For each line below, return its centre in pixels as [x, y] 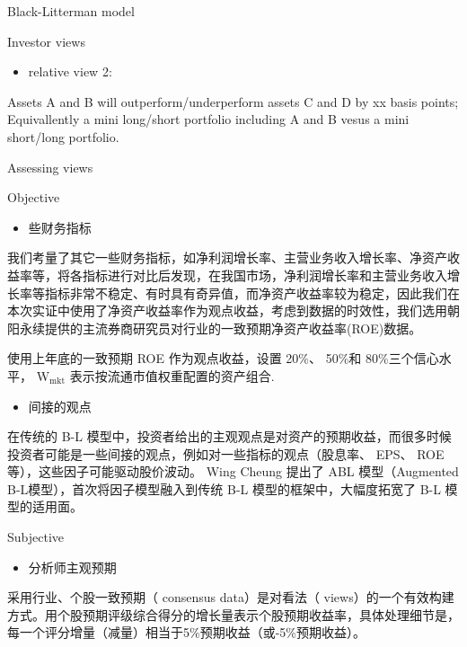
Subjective [36, 537]
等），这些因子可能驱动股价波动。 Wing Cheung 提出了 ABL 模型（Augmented [233, 471]
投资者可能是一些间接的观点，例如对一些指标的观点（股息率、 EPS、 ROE [226, 453]
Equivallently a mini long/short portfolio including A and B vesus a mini [208, 119]
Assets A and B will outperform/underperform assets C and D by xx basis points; [233, 101]
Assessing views [50, 167]
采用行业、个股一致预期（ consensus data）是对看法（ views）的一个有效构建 [231, 597]
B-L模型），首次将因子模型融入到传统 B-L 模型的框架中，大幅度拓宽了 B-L [224, 488]
